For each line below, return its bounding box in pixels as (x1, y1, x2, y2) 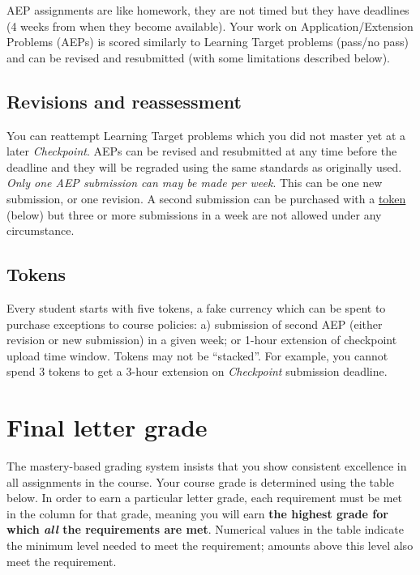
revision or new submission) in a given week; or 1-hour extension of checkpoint (6, 331, 397, 348)
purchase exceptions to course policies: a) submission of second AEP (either (6, 315, 383, 332)
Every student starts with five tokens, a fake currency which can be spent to (6, 299, 386, 316)
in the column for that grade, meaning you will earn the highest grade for (6, 505, 388, 522)
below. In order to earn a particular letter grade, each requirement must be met (6, 489, 403, 506)
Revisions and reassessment (6, 88, 242, 113)
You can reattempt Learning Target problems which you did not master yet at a (6, 126, 406, 143)
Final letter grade (6, 411, 208, 444)
